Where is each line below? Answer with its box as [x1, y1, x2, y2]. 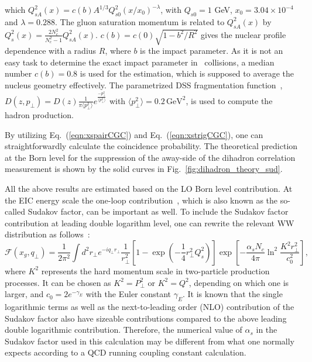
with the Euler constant [85, 288, 172, 300]
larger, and [5, 288, 44, 300]
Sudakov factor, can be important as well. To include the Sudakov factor [28, 205, 289, 218]
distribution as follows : [5, 228, 90, 240]
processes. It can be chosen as [5, 276, 111, 288]
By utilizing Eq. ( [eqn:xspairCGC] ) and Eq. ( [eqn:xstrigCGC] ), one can [5, 128, 263, 140]
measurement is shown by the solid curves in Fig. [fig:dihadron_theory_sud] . [5, 163, 283, 175]
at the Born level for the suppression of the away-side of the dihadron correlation [5, 151, 296, 163]
